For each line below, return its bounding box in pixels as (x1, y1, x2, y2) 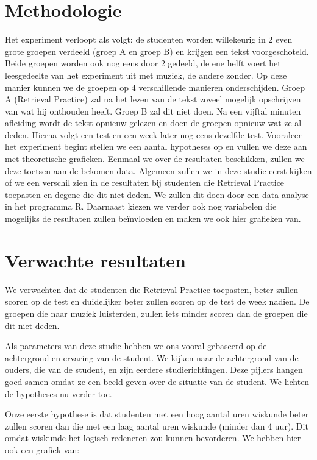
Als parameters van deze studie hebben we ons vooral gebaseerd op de (5, 339, 267, 352)
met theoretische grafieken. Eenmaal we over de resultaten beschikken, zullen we (5, 152, 305, 165)
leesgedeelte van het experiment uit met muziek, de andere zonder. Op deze (5, 68, 287, 81)
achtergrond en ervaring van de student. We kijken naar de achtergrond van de (5, 351, 299, 364)
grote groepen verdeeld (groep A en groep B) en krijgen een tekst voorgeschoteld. (5, 44, 309, 57)
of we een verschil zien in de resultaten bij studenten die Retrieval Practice (5, 176, 285, 189)
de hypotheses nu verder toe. (5, 387, 112, 400)
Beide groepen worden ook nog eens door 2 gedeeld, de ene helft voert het (5, 57, 281, 69)
